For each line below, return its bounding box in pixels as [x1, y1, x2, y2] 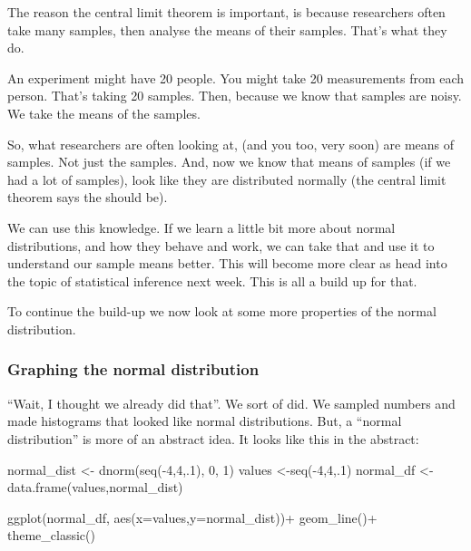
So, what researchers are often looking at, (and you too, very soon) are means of [7, 134, 455, 153]
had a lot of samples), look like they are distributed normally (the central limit [7, 169, 446, 188]
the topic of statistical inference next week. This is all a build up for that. [7, 271, 417, 290]
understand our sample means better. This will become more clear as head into [7, 254, 447, 273]
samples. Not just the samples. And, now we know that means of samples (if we [7, 152, 451, 171]
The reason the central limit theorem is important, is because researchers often [7, 3, 446, 21]
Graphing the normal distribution [7, 358, 260, 381]
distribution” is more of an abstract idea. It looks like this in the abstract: [7, 429, 419, 448]
